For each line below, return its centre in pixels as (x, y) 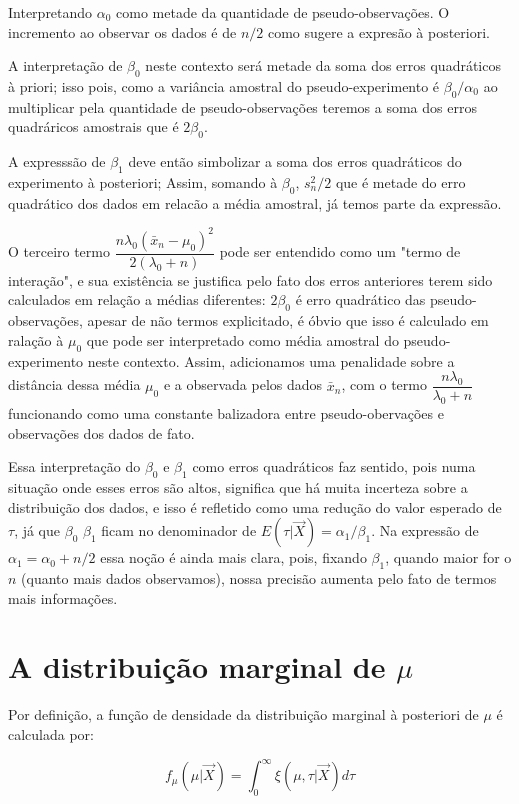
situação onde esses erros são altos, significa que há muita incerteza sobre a (238, 487)
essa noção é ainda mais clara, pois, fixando (233, 557)
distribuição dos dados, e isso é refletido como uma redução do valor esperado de (255, 506)
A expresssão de (57, 161)
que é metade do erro (400, 181)
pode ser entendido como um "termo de (340, 251)
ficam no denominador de (179, 530)
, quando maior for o (448, 557)
